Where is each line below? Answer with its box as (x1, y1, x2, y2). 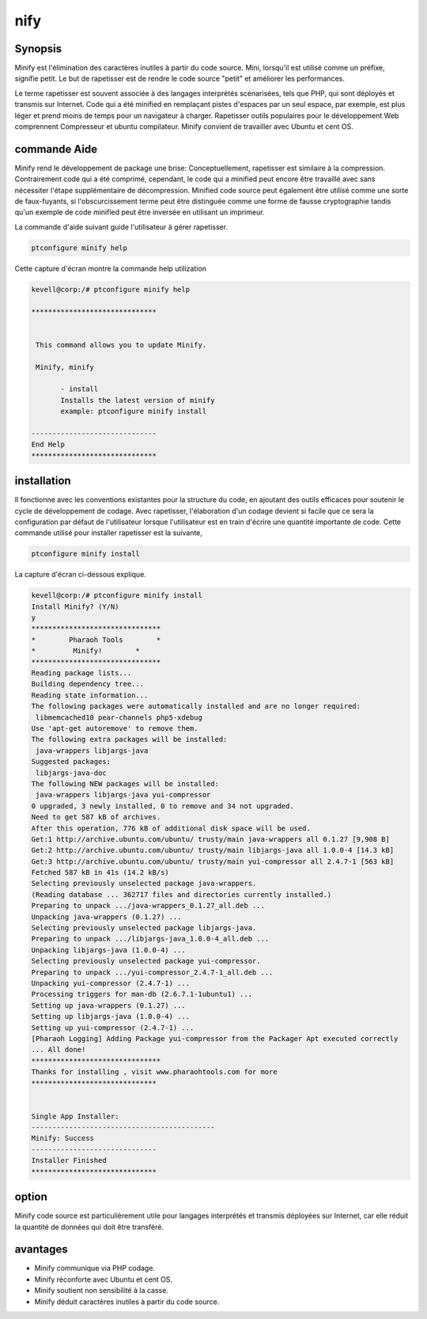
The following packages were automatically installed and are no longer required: (31, 701, 361, 711)
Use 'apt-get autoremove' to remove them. (31, 724, 198, 732)
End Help (31, 440, 66, 449)
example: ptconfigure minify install (60, 407, 207, 416)
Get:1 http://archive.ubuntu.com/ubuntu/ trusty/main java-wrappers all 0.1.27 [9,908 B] (31, 834, 391, 843)
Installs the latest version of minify (60, 396, 215, 405)
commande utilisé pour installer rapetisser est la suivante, (14, 528, 203, 538)
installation (14, 474, 71, 488)
